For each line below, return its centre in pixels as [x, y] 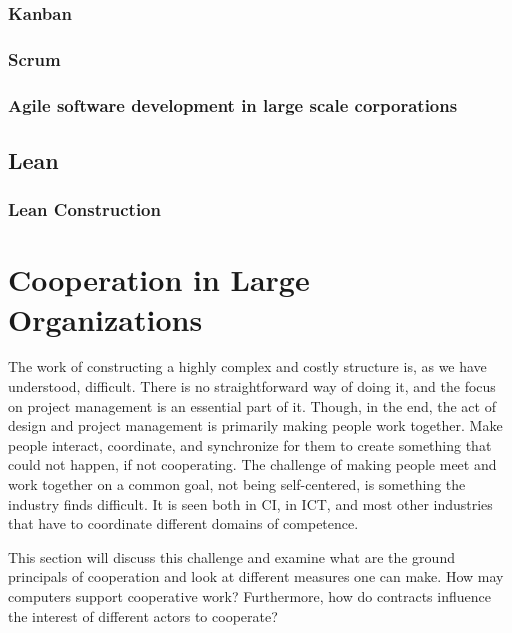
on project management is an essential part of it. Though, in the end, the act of [252, 405]
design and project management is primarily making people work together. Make [255, 425]
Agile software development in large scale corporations [233, 104]
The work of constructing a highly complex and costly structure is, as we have [247, 366]
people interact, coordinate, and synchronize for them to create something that [250, 444]
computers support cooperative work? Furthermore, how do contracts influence [249, 596]
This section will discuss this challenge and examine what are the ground [231, 556]
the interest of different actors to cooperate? [143, 615]
